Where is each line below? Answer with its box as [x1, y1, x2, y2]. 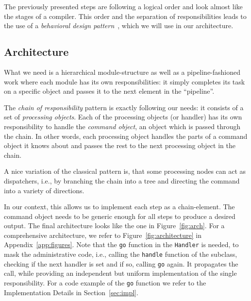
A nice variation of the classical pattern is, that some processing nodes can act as [4, 166, 246, 176]
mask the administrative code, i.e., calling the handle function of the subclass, [4, 249, 237, 259]
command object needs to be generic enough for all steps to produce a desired [4, 211, 235, 221]
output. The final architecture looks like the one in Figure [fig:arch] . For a [4, 220, 225, 231]
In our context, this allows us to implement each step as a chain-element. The [4, 201, 235, 212]
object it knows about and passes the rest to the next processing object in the [4, 140, 235, 150]
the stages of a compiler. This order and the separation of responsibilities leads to [4, 11, 247, 21]
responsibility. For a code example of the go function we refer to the [4, 278, 206, 288]
